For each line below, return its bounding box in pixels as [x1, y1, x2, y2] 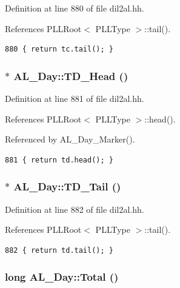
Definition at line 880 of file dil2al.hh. [5, 2, 144, 14]
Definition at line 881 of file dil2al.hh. [5, 92, 144, 104]
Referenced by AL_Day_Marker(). [5, 133, 135, 146]
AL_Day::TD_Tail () [13, 179, 121, 194]
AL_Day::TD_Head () [13, 68, 128, 83]
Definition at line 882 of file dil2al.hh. [5, 203, 144, 215]
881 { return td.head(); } [5, 155, 113, 164]
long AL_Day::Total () [5, 269, 119, 284]
